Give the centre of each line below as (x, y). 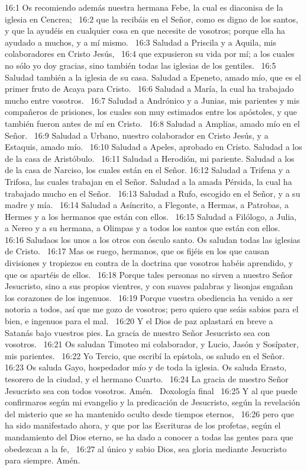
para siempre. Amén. (43, 460)
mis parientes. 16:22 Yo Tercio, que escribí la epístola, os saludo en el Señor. (145, 355)
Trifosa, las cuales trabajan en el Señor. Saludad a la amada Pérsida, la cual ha (148, 181)
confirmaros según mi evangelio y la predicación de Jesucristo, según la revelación (153, 402)
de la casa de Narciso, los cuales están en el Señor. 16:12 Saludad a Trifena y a (147, 170)
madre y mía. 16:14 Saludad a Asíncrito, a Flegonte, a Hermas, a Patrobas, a (147, 205)
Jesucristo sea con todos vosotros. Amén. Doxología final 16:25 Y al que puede (151, 390)
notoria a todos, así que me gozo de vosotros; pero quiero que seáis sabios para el (152, 309)
